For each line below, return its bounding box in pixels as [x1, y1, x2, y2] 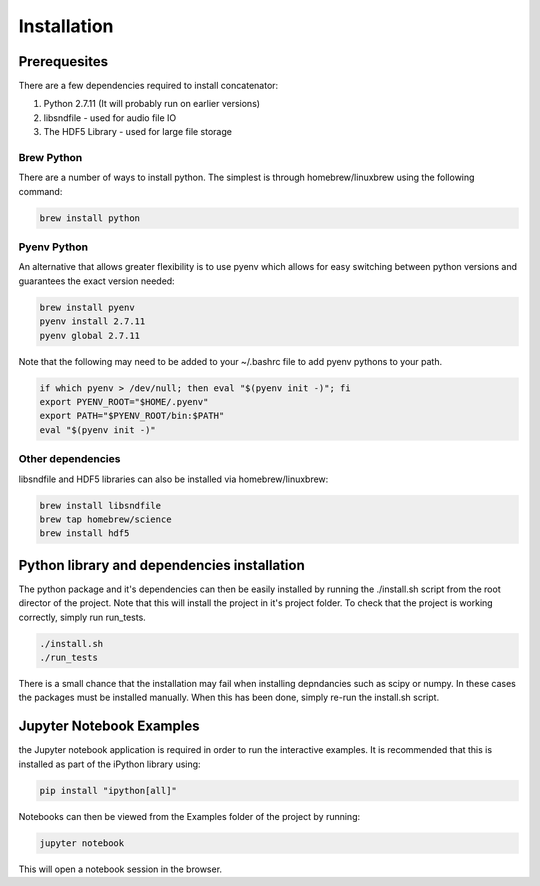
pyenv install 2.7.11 [39, 316, 146, 327]
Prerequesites [18, 53, 109, 70]
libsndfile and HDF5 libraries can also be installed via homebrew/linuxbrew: [18, 473, 329, 485]
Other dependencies [18, 452, 121, 466]
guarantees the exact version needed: [18, 275, 175, 287]
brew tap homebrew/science [39, 513, 172, 525]
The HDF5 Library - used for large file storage [43, 126, 232, 138]
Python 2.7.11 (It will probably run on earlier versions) [43, 98, 260, 110]
